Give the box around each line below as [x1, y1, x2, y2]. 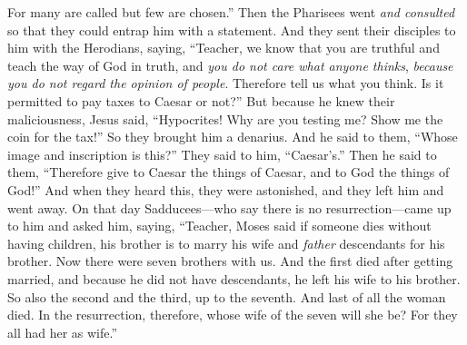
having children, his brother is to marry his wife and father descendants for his [7, 233, 445, 252]
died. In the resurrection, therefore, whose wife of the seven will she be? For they [7, 305, 458, 324]
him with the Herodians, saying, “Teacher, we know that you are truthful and [7, 38, 440, 57]
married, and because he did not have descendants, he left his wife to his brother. [7, 269, 461, 288]
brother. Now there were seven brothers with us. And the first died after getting [7, 251, 453, 271]
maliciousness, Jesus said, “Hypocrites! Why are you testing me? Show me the [7, 109, 443, 128]
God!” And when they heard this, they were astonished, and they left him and [7, 180, 444, 199]
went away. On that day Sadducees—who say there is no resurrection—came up [7, 198, 452, 217]
